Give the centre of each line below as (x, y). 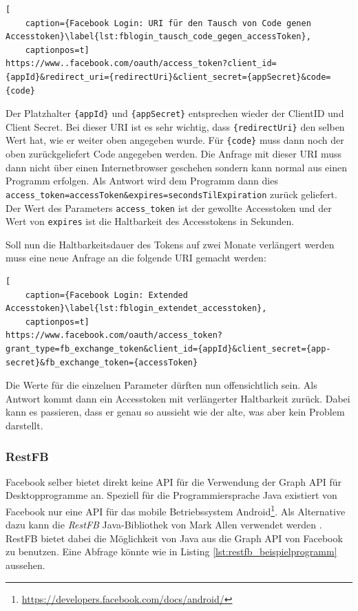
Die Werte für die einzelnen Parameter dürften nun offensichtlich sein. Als (161, 385)
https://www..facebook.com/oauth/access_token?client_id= (141, 64)
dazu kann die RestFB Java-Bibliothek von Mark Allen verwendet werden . (164, 525)
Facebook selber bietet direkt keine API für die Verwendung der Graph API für (173, 481)
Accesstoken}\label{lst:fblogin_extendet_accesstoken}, (136, 309)
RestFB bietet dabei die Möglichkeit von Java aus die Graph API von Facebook (174, 538)
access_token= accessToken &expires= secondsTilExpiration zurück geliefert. (171, 194)
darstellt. (24, 425)
